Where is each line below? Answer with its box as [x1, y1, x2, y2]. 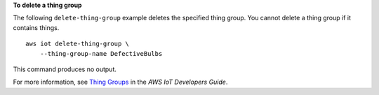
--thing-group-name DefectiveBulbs [39, 50, 163, 57]
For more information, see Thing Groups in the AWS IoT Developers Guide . [13, 78, 228, 87]
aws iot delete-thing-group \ [25, 40, 130, 48]
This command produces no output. [13, 65, 117, 73]
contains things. [13, 23, 60, 31]
